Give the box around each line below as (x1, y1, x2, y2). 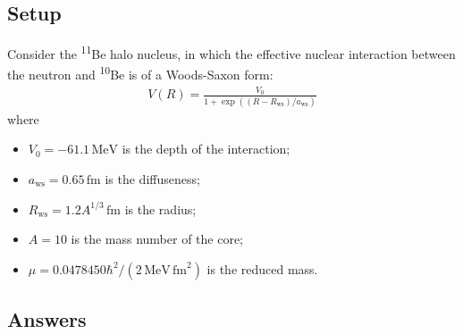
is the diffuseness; (105, 169, 200, 188)
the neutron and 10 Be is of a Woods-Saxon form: (7, 63, 274, 84)
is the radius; (124, 199, 197, 218)
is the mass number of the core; (71, 230, 244, 248)
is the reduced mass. (206, 259, 318, 278)
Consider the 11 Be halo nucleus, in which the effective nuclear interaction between (7, 42, 456, 63)
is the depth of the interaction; (122, 139, 290, 158)
